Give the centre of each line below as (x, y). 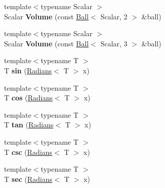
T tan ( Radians (29, 125)
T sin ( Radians (28, 70)
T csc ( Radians (28, 152)
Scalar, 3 (114, 43)
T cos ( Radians (28, 98)
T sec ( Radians (28, 179)
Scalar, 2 (114, 16)
